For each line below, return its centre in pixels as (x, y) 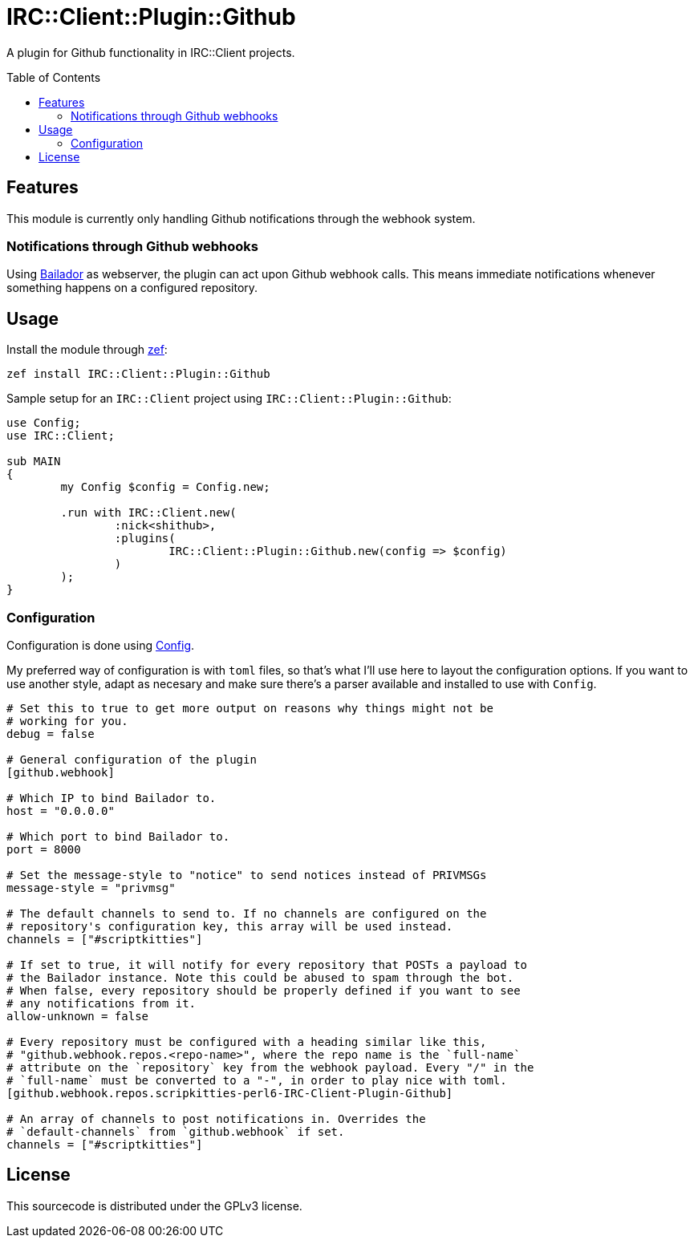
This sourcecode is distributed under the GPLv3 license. (154, 1206)
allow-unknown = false (78, 1016)
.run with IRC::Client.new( (148, 513)
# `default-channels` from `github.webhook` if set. (176, 1131)
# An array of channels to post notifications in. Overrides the (216, 1118)
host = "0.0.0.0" (61, 810)
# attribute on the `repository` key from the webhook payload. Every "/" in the (270, 1067)
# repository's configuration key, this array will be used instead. (230, 926)
